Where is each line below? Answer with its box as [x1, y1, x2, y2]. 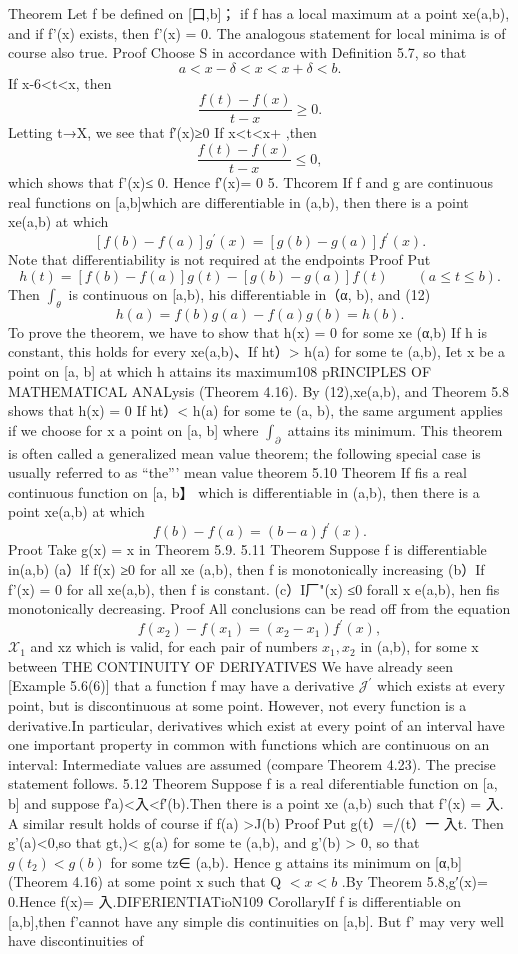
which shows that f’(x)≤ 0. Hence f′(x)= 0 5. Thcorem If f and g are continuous [8, 172, 494, 193]
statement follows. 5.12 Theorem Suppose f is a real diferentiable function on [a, [8, 773, 498, 794]
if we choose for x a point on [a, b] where [8, 419, 259, 440]
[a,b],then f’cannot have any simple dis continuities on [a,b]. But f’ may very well [8, 910, 504, 931]
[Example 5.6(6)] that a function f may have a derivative [8, 675, 354, 696]
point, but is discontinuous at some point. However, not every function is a [8, 695, 467, 716]
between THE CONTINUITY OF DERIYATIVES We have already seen [8, 655, 453, 676]
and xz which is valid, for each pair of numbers [30, 636, 318, 657]
